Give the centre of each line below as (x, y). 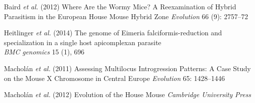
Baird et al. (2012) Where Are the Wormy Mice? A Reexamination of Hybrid (120, 6)
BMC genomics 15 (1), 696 (44, 52)
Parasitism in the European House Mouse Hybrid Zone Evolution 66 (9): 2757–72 (126, 16)
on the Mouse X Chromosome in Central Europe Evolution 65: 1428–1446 (115, 78)
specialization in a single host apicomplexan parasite (83, 42)
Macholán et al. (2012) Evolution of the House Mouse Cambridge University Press (127, 94)
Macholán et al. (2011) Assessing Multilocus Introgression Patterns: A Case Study (127, 68)
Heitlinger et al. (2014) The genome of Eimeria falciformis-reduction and (113, 33)
